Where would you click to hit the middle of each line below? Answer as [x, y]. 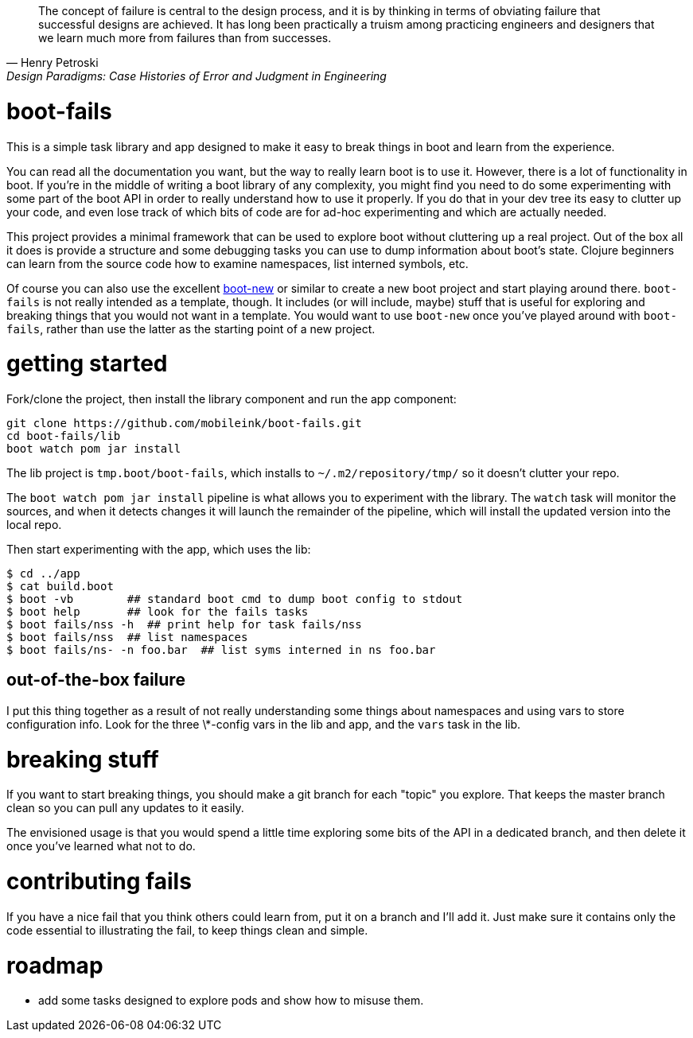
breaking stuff [83, 759]
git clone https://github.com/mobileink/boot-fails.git [184, 423]
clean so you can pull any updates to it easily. [125, 808]
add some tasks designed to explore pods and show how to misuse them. [231, 1001]
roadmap [55, 965]
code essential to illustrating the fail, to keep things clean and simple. [187, 930]
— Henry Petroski [53, 62]
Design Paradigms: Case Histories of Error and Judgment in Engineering [197, 76]
